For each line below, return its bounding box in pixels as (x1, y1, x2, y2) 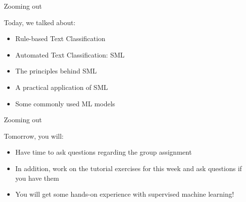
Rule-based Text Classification (15, 33, 105, 43)
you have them (15, 173, 59, 183)
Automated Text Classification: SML (15, 49, 125, 59)
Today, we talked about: (4, 17, 76, 27)
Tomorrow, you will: (4, 130, 64, 141)
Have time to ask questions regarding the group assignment (15, 147, 192, 157)
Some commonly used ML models (15, 98, 115, 108)
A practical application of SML (15, 82, 108, 92)
